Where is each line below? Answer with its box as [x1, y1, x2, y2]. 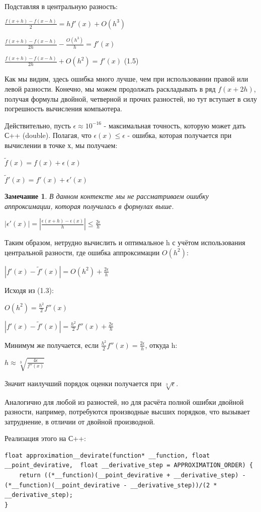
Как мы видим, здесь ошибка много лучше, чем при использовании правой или [5, 74, 248, 84]
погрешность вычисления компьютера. [5, 103, 122, 114]
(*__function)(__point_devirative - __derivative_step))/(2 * [5, 481, 217, 489]
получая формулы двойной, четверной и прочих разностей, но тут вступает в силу [5, 93, 257, 104]
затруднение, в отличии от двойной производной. [5, 416, 155, 426]
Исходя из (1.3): [5, 284, 54, 295]
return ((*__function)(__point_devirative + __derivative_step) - [19, 472, 246, 479]
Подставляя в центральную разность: [5, 1, 118, 11]
